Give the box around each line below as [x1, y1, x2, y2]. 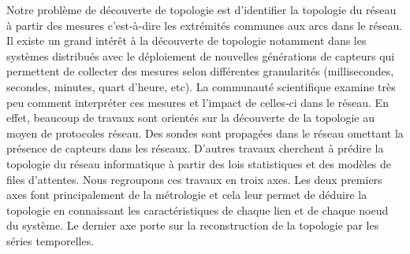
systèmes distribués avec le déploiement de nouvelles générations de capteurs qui [6, 47, 395, 64]
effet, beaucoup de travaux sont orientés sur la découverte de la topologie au [6, 109, 375, 126]
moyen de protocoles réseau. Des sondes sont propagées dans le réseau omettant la [6, 124, 404, 141]
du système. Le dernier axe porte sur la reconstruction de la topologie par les [6, 217, 379, 234]
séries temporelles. [6, 232, 95, 248]
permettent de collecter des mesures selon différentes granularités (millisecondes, [6, 63, 394, 79]
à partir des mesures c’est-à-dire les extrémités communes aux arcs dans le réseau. [6, 17, 403, 33]
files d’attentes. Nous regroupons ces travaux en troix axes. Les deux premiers [6, 171, 382, 187]
